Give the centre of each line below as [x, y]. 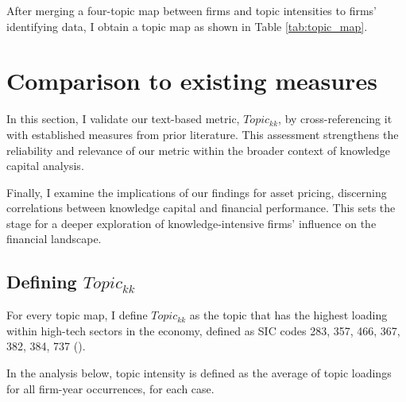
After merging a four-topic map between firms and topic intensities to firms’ [191, 10]
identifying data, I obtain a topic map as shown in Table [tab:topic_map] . [187, 26]
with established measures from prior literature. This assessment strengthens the [203, 134]
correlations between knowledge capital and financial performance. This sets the [201, 208]
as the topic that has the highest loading [288, 315]
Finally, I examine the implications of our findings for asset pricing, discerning [197, 192]
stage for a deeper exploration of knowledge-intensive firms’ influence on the [191, 223]
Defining [42, 282]
